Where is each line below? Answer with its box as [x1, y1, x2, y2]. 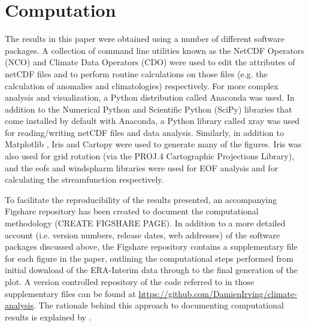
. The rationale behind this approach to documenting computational [34, 299, 284, 311]
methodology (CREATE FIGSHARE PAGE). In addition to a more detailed [5, 217, 286, 229]
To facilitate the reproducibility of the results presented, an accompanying [5, 193, 277, 205]
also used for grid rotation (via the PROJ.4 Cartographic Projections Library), [5, 150, 295, 162]
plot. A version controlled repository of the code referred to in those [5, 275, 255, 287]
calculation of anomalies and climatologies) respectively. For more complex [5, 79, 278, 92]
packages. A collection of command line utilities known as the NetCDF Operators [5, 44, 305, 56]
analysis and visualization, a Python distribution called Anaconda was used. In [5, 91, 295, 104]
